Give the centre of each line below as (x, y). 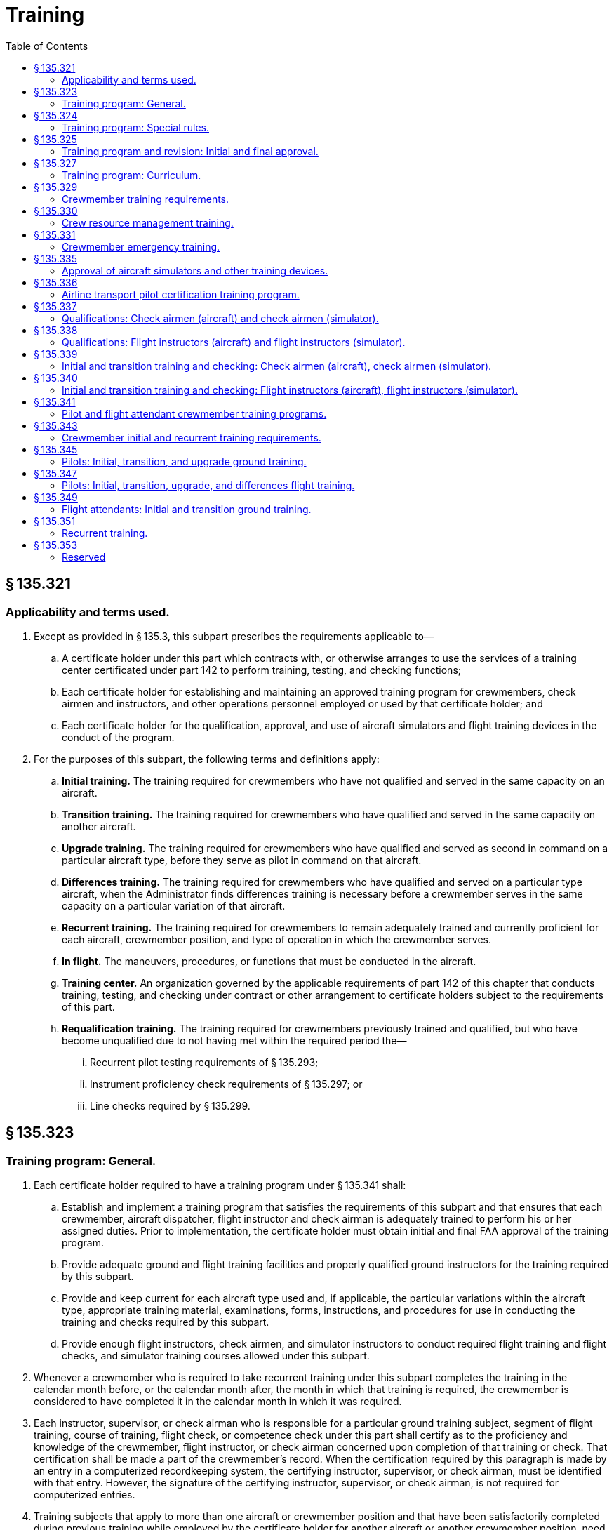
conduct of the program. (118, 737)
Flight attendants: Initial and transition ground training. (187, 509)
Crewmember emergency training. (141, 246)
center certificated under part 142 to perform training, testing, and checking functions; (262, 670)
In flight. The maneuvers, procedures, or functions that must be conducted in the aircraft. (269, 961)
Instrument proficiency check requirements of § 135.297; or (226, 1084)
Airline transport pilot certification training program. (181, 294)
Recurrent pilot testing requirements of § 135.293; (204, 1062)
